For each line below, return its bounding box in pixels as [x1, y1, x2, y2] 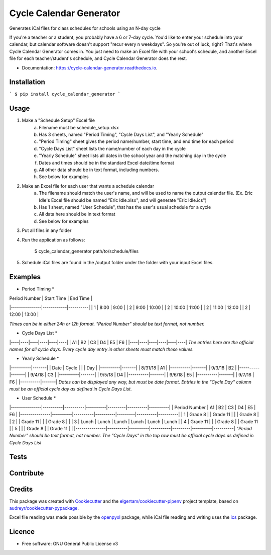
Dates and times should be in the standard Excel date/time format [39, 160, 174, 166]
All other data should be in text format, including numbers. [39, 167, 159, 173]
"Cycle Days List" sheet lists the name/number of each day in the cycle [39, 145, 186, 151]
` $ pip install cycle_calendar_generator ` [9, 91, 121, 97]
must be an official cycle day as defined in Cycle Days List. [9, 385, 132, 392]
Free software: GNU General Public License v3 [22, 541, 118, 547]
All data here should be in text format [39, 211, 115, 217]
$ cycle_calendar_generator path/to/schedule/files [34, 248, 139, 254]
